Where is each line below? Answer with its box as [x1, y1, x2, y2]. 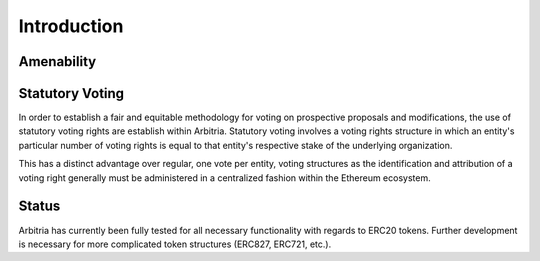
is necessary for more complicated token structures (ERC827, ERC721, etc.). [18, 238, 332, 250]
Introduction [18, 15, 124, 37]
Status [18, 198, 61, 215]
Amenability [18, 53, 97, 70]
